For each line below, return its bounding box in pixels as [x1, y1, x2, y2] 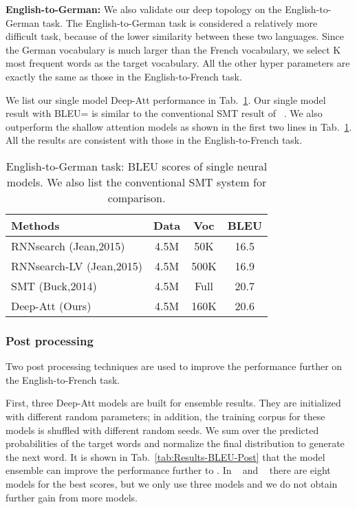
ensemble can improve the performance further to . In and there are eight [6, 463, 331, 477]
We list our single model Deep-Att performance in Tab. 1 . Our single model [6, 92, 326, 107]
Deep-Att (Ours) [11, 297, 91, 314]
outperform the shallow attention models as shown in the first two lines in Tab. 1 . [6, 119, 352, 133]
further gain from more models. [6, 490, 138, 504]
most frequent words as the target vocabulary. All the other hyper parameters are [6, 56, 350, 70]
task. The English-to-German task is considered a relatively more [42, 15, 318, 30]
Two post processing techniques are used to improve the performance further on [6, 359, 343, 373]
